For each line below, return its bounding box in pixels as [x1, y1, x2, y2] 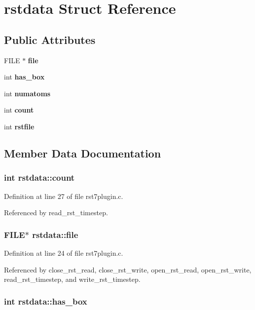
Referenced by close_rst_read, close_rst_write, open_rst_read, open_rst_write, [4, 264, 252, 274]
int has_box [4, 72, 45, 82]
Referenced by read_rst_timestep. [4, 207, 108, 218]
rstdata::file [32, 228, 78, 240]
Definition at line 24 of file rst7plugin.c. [4, 247, 123, 258]
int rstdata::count [4, 171, 75, 184]
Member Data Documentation [4, 145, 161, 160]
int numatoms [4, 88, 51, 98]
